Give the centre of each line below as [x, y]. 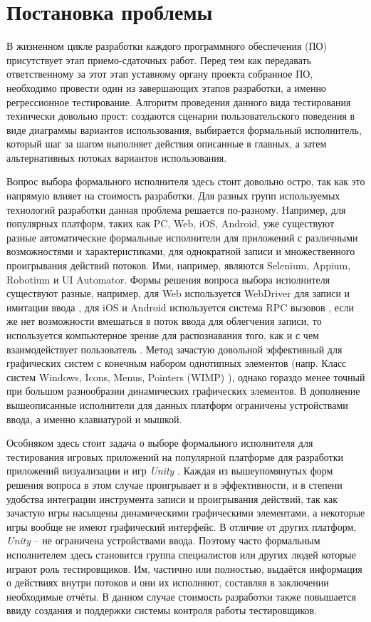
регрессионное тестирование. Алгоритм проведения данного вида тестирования [179, 102]
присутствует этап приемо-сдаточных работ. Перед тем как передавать [159, 59]
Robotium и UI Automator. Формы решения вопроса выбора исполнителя [168, 279]
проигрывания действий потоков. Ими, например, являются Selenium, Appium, [179, 265]
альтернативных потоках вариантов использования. [117, 157]
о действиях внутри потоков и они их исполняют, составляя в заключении [168, 582]
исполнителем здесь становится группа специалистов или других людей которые [181, 554]
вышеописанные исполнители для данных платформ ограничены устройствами [177, 404]
